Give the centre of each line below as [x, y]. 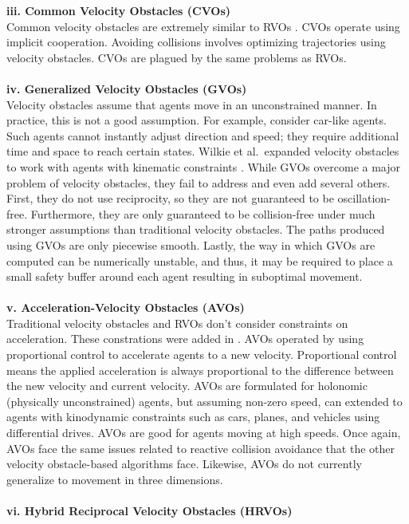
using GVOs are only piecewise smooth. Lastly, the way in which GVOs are [191, 244]
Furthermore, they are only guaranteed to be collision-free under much [203, 213]
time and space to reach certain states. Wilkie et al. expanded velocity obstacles [203, 151]
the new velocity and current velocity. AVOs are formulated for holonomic [187, 386]
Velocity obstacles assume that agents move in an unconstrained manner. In [192, 104]
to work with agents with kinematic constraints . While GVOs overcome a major [204, 166]
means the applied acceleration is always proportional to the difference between [200, 370]
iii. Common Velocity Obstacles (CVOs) [119, 10]
